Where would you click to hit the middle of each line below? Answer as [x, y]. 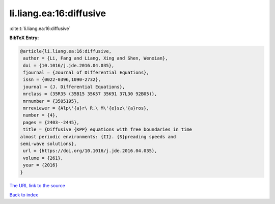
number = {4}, [40, 115]
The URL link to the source [37, 185]
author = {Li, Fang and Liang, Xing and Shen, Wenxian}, [95, 58]
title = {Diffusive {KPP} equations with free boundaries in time [108, 129]
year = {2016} [40, 165]
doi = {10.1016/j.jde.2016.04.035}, [69, 65]
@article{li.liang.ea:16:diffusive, [66, 51]
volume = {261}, [43, 158]
